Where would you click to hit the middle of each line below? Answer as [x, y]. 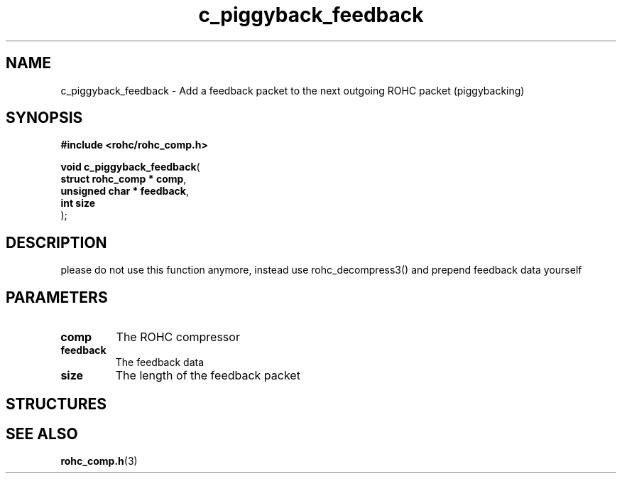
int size [78, 203]
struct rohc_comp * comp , [124, 179]
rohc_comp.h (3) [99, 461]
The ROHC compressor [178, 337]
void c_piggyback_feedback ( [130, 167]
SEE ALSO [42, 434]
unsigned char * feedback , [125, 191]
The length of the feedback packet [208, 376]
